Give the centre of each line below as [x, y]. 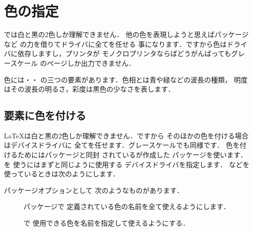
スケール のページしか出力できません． [73, 63]
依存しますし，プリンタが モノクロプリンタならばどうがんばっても [124, 53]
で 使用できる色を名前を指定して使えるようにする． [106, 223]
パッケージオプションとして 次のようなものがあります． [94, 190]
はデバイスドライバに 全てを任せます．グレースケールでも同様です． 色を [122, 145]
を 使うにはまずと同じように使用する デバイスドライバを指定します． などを [127, 164]
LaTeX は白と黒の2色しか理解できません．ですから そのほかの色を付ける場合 [126, 135]
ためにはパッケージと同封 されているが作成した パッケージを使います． [132, 155]
